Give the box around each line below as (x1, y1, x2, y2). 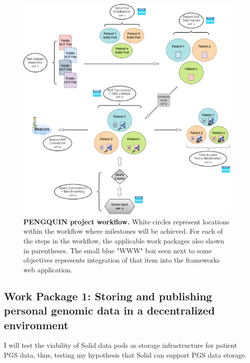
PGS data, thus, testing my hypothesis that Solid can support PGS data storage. (4, 350, 247, 360)
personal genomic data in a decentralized (4, 303, 215, 318)
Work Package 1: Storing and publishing (4, 288, 212, 303)
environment (4, 317, 69, 332)
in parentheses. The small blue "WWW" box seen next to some (23, 245, 212, 255)
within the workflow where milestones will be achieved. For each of (23, 226, 223, 236)
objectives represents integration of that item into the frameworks (23, 255, 220, 265)
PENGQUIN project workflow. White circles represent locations (23, 216, 229, 226)
